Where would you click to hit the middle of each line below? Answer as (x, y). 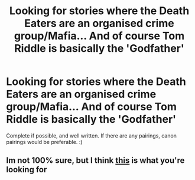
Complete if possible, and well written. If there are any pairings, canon (92, 135)
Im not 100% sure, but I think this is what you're (95, 161)
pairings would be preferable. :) (44, 142)
